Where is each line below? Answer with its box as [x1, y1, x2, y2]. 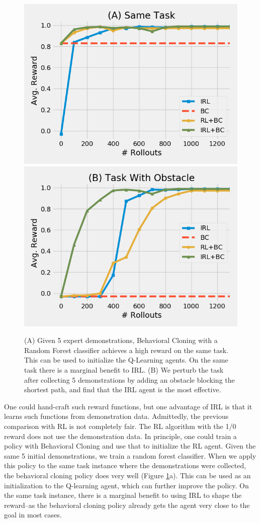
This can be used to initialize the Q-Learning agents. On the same [24, 355, 228, 365]
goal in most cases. [4, 509, 62, 520]
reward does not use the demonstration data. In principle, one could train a [4, 430, 237, 441]
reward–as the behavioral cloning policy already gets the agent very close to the [4, 499, 250, 510]
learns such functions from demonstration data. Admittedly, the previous [4, 411, 229, 421]
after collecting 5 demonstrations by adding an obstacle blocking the [24, 374, 235, 385]
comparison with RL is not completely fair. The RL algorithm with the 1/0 [4, 420, 236, 431]
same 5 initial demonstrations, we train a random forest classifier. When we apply [4, 450, 256, 461]
